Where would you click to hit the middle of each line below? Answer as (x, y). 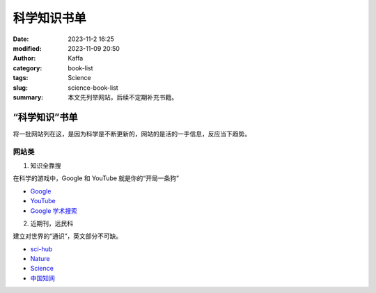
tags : (21, 78)
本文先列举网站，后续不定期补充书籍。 (123, 97)
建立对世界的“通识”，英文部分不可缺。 (68, 236)
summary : (28, 97)
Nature (40, 259)
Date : (21, 39)
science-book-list (93, 88)
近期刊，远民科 (52, 223)
